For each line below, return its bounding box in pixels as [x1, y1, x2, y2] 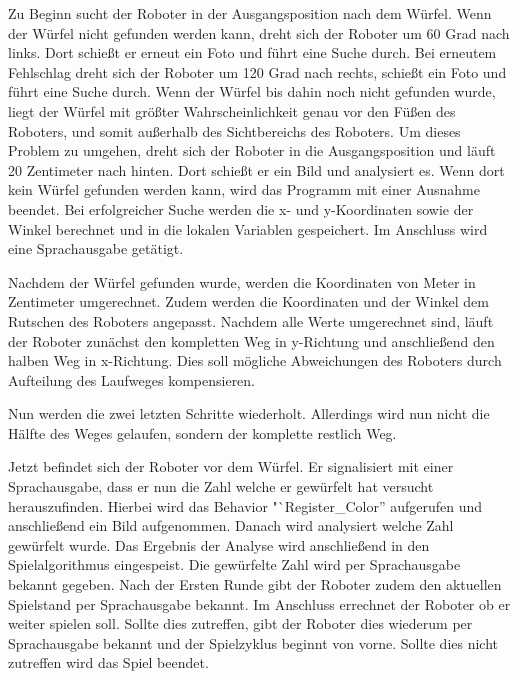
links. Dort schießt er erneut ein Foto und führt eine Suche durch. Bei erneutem [8, 42, 497, 63]
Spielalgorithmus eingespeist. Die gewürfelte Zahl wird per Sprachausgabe [8, 554, 461, 575]
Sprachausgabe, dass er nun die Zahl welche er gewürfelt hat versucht [8, 476, 434, 497]
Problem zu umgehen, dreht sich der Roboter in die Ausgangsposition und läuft [8, 140, 496, 161]
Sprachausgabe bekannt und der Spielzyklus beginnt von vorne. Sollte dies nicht [8, 632, 499, 653]
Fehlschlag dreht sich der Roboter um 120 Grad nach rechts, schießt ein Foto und [8, 61, 507, 82]
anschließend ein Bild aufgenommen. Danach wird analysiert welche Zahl [8, 515, 454, 536]
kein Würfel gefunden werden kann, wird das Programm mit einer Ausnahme [8, 179, 480, 200]
